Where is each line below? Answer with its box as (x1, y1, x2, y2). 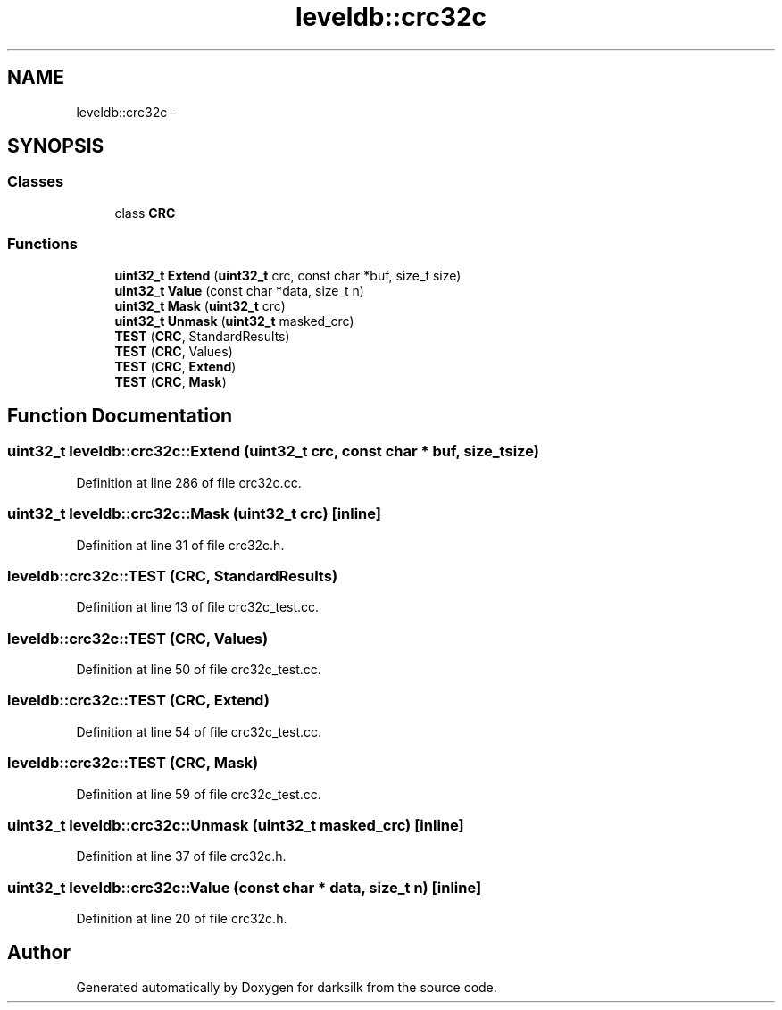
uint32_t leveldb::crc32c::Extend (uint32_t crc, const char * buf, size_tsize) (7, 442, 539, 461)
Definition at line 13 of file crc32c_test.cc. (76, 599, 320, 615)
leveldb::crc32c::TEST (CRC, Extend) (7, 691, 270, 710)
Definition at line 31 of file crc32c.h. (76, 537, 285, 553)
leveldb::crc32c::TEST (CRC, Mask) (7, 754, 259, 772)
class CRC (114, 205, 176, 221)
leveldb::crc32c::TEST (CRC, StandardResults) (7, 566, 338, 585)
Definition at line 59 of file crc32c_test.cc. (76, 786, 321, 802)
